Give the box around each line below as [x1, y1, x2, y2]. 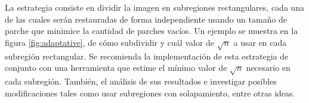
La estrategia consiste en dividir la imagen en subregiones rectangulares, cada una [5, 1, 305, 13]
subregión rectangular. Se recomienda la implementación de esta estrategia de [5, 49, 289, 62]
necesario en [246, 61, 291, 74]
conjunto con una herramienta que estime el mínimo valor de [5, 61, 227, 74]
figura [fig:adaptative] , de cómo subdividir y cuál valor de [5, 36, 215, 48]
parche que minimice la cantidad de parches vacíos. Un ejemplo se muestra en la [5, 24, 298, 37]
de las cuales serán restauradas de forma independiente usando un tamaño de [5, 13, 288, 25]
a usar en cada [233, 36, 287, 48]
